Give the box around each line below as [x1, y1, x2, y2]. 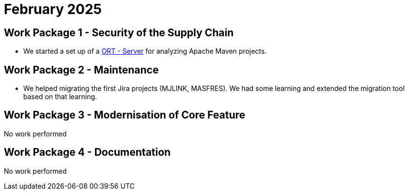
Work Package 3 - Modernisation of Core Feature [4, 109, 246, 121]
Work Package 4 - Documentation [4, 146, 171, 159]
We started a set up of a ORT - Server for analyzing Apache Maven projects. [23, 47, 267, 56]
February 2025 [4, 1, 102, 17]
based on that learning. [23, 92, 97, 101]
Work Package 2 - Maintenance [4, 63, 159, 76]
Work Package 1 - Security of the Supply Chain [4, 26, 234, 39]
